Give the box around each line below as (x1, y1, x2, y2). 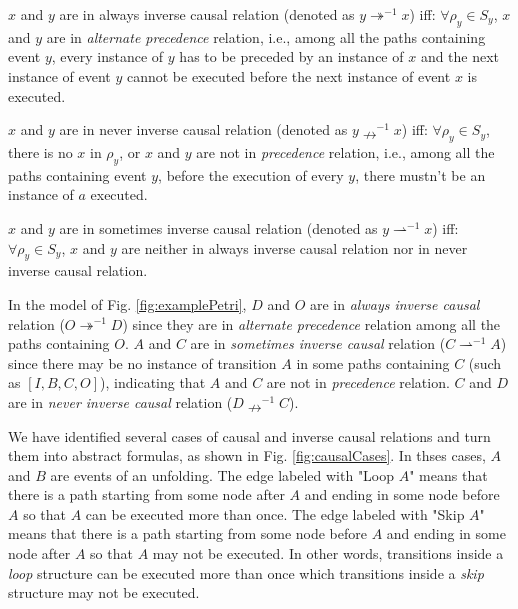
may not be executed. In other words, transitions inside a (152, 543, 504, 564)
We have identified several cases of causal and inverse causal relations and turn (8, 425, 491, 446)
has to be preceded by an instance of (179, 46, 404, 67)
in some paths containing (296, 352, 450, 373)
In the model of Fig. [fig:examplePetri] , (8, 293, 247, 314)
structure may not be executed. (8, 582, 200, 603)
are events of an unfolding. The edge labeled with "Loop (50, 464, 395, 485)
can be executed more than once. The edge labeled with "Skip (85, 503, 465, 524)
